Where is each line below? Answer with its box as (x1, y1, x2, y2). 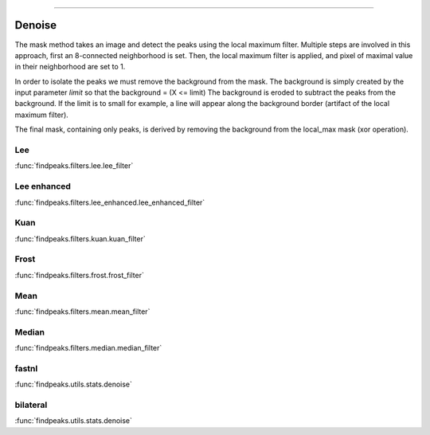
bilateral (14, 399, 48, 410)
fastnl (14, 362, 38, 374)
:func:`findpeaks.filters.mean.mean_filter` (14, 307, 150, 316)
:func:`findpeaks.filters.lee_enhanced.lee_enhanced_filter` (14, 198, 205, 207)
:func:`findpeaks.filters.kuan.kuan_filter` (14, 233, 147, 243)
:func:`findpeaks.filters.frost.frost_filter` (14, 270, 145, 280)
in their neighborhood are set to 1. (14, 62, 126, 72)
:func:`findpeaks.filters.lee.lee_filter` (14, 161, 134, 170)
